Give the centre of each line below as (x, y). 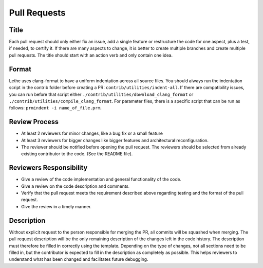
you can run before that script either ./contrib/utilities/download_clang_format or (101, 94)
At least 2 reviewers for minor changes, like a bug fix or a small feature (92, 133)
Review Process (34, 122)
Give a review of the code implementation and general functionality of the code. (101, 179)
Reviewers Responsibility (48, 168)
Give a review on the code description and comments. (75, 186)
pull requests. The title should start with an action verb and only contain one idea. (91, 55)
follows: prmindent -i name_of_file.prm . (55, 108)
